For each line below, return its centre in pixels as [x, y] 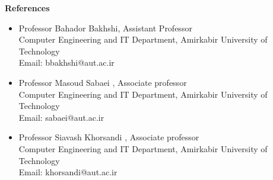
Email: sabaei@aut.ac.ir [61, 117]
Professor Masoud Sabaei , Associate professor [103, 82]
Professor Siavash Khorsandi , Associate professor [109, 137]
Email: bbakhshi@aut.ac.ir [66, 62]
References [27, 8]
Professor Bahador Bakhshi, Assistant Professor [105, 28]
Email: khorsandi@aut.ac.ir [68, 172]
